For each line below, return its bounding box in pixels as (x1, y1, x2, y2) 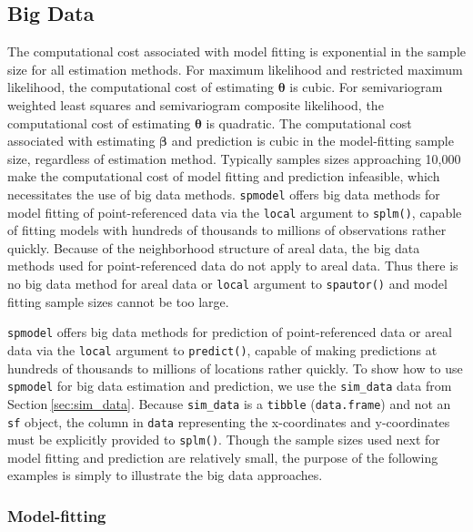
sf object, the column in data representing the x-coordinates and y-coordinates (7, 412, 450, 431)
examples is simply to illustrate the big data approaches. (7, 465, 323, 485)
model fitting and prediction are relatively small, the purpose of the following (7, 447, 438, 466)
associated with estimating (7, 131, 156, 150)
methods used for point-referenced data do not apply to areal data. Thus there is (7, 256, 458, 275)
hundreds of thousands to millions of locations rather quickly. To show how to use (7, 358, 463, 377)
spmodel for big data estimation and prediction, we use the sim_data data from (7, 376, 452, 395)
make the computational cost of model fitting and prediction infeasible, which (7, 167, 440, 186)
